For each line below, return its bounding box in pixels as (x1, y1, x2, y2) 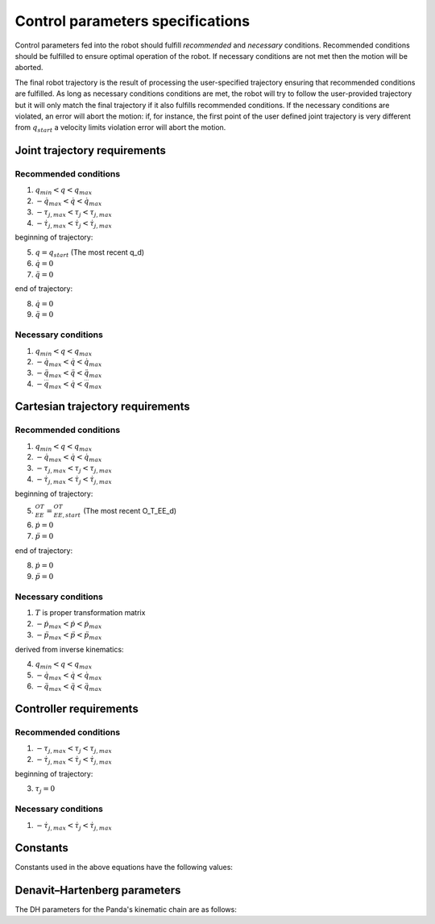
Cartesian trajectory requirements (14, 400, 191, 414)
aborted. (14, 63, 43, 73)
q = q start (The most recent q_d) (35, 247, 145, 259)
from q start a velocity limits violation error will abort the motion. (14, 123, 226, 135)
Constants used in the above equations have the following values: (14, 862, 234, 872)
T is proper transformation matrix (35, 608, 146, 617)
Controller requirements (14, 701, 139, 715)
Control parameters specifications (14, 12, 250, 30)
